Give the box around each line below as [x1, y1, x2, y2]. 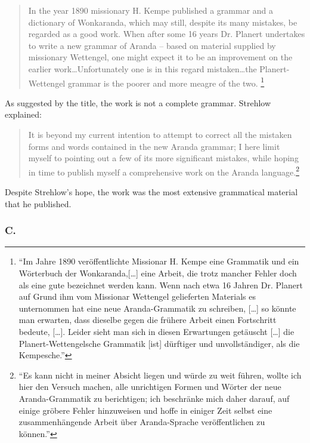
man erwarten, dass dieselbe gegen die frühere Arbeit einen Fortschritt [18, 313, 277, 326]
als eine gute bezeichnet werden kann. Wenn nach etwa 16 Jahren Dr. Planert [18, 278, 303, 291]
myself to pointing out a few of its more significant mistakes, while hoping [28, 152, 299, 164]
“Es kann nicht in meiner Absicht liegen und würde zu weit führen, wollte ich [18, 368, 302, 381]
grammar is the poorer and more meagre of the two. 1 [67, 75, 265, 89]
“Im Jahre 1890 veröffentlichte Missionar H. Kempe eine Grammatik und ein [18, 255, 299, 267]
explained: [5, 108, 42, 121]
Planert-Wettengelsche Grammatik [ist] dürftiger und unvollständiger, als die [18, 337, 300, 349]
